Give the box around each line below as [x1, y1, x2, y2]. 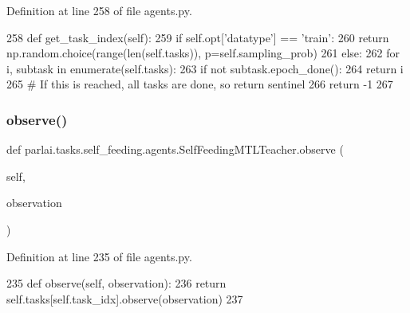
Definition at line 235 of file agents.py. [6, 248, 192, 264]
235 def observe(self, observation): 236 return [6, 275, 227, 291]
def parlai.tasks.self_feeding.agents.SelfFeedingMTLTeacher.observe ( [6, 141, 344, 158]
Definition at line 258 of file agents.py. [6, 2, 192, 18]
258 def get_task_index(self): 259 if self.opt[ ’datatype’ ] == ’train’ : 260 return [6, 29, 389, 45]
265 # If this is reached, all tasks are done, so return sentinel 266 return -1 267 [6, 76, 393, 92]
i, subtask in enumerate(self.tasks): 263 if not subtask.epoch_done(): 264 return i [6, 60, 404, 76]
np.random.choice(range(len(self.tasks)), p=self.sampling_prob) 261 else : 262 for [6, 45, 400, 61]
